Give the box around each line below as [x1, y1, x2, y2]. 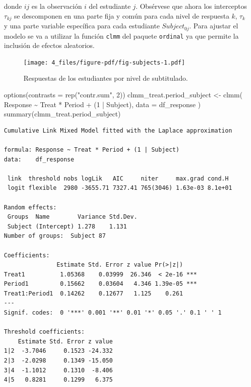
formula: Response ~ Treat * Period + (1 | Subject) [4, 146, 179, 153]
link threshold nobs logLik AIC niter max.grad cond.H [7, 175, 229, 182]
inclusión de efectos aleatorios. [4, 40, 95, 50]
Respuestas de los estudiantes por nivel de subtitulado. [24, 73, 188, 83]
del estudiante [89, 1, 131, 11]
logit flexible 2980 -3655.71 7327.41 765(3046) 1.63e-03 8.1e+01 [7, 184, 232, 192]
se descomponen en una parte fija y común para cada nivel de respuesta [14, 10, 229, 21]
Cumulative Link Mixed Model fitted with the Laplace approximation [4, 127, 232, 134]
